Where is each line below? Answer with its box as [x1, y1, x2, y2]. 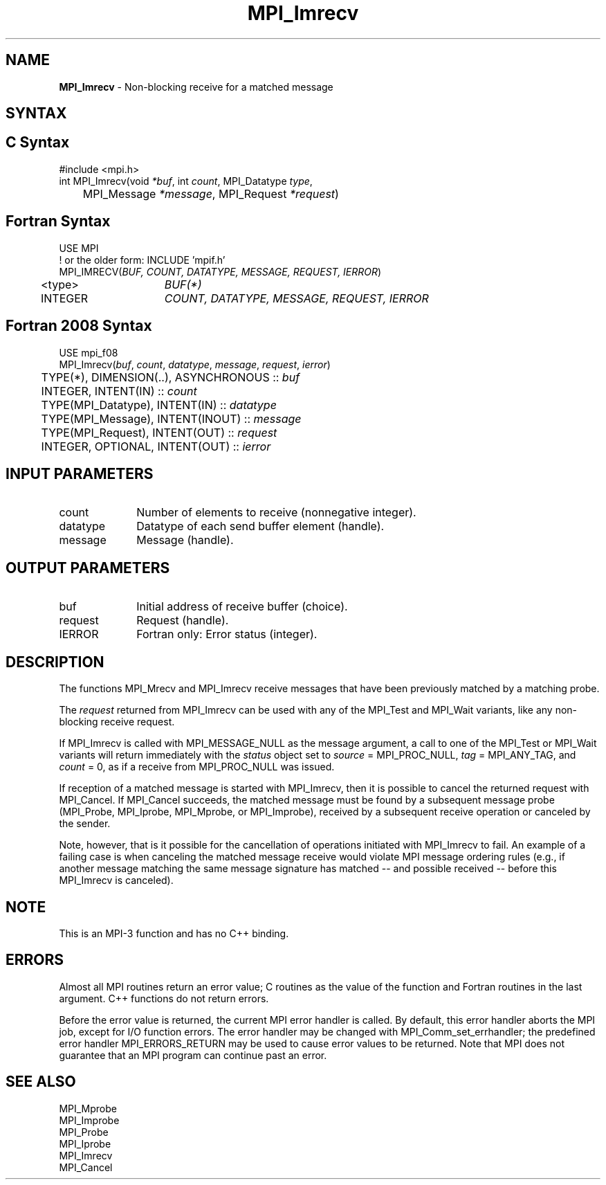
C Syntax [6, 134, 70, 152]
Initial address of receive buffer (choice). [136, 599, 348, 614]
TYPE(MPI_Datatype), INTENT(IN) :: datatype [41, 397, 277, 412]
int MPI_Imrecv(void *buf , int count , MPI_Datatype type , [59, 174, 313, 187]
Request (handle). [136, 613, 229, 628]
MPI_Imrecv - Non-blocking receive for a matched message [59, 80, 333, 93]
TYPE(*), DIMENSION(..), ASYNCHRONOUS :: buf [41, 370, 300, 384]
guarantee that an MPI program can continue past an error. [59, 1049, 327, 1061]
